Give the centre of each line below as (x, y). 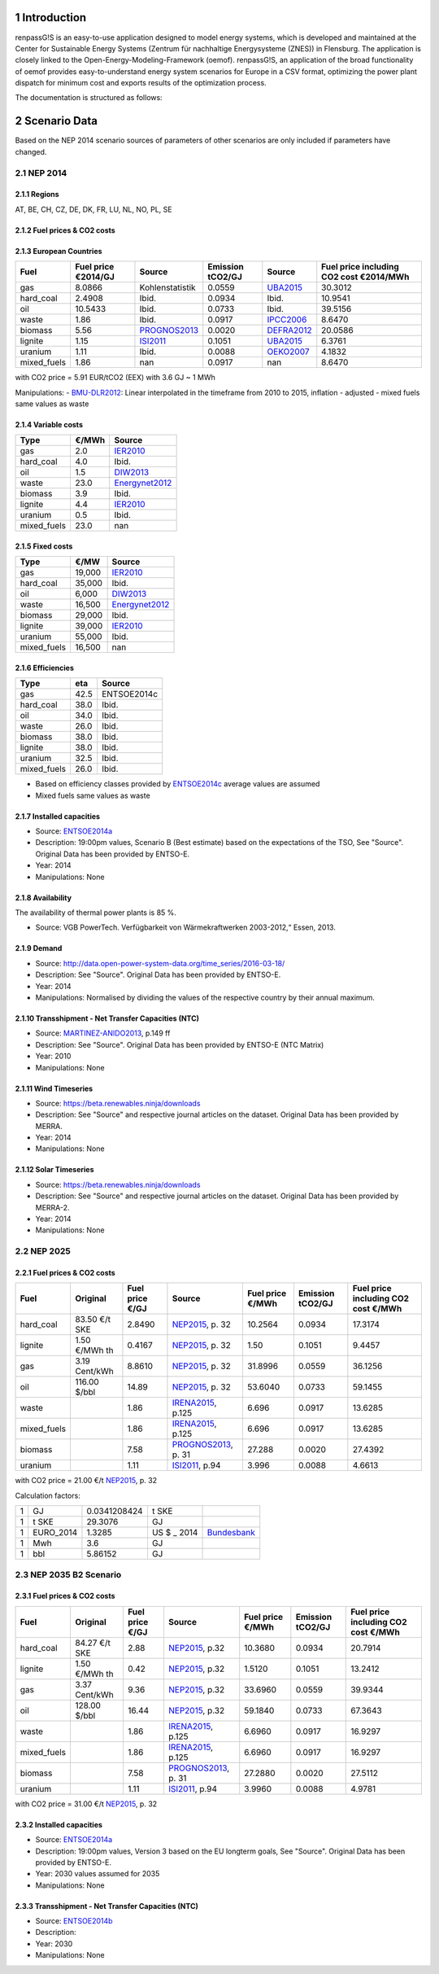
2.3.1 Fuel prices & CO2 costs (65, 1596)
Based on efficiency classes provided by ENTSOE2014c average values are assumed (178, 784)
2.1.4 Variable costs (49, 424)
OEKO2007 (288, 352)
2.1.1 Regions (37, 195)
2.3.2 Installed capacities (59, 1824)
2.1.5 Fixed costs (44, 546)
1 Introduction (51, 18)
